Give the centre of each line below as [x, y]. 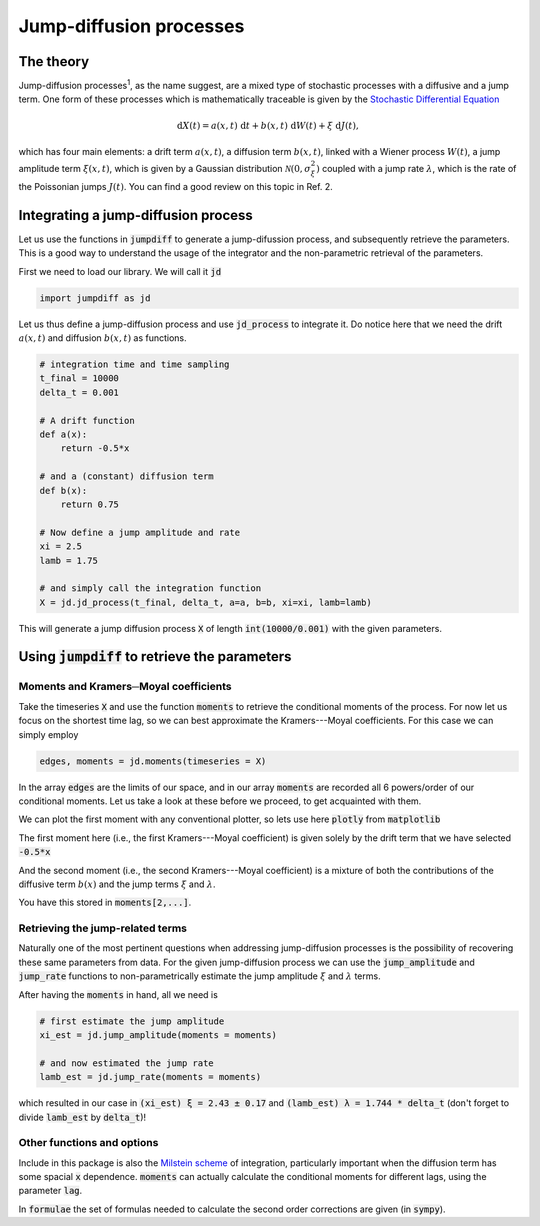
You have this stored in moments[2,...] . [105, 902]
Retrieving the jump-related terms [103, 928]
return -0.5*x [95, 448]
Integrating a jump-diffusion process [136, 215]
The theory [54, 61]
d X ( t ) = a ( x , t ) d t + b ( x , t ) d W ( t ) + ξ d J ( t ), [267, 125]
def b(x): [63, 490]
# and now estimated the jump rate [126, 1063]
